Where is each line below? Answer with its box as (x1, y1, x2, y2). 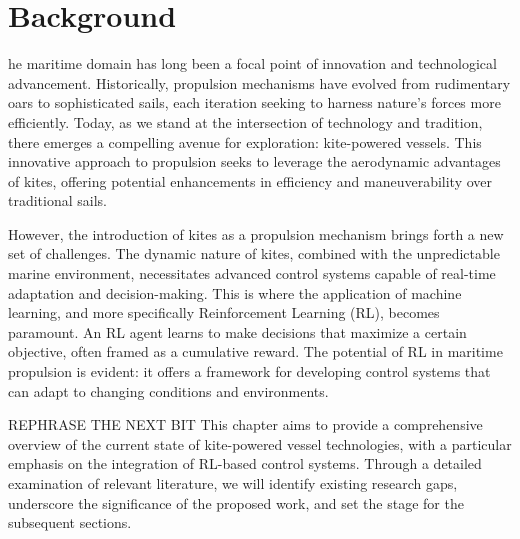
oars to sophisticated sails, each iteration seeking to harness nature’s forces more (8, 92, 501, 113)
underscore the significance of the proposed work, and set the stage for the (8, 492, 464, 513)
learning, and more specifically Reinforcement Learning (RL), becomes (8, 302, 440, 323)
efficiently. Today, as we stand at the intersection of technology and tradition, (8, 111, 483, 132)
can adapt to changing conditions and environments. (8, 380, 329, 401)
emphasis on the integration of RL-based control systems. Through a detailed (8, 453, 482, 474)
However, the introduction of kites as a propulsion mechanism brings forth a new (8, 223, 504, 244)
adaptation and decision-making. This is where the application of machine (8, 282, 462, 303)
